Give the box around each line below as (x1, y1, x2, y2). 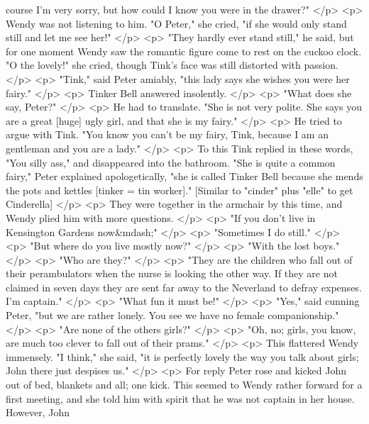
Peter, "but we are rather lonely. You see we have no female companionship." (6, 308, 339, 323)
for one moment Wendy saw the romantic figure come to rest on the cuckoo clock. (6, 43, 362, 58)
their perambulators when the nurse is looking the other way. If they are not (6, 266, 338, 281)
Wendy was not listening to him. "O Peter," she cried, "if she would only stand (6, 16, 347, 30)
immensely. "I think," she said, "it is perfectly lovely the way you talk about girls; (6, 349, 359, 364)
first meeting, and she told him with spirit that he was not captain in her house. (6, 391, 355, 406)
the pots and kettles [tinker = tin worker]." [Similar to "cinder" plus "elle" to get (6, 182, 353, 197)
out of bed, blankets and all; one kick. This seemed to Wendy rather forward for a (6, 377, 363, 392)
